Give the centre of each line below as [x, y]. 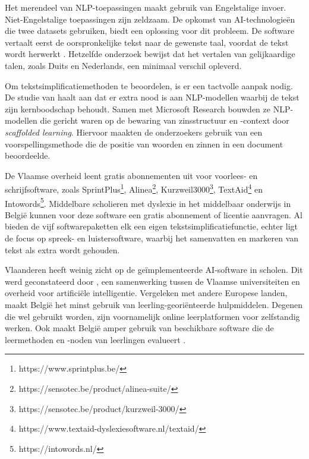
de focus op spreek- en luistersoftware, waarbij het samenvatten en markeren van [152, 238]
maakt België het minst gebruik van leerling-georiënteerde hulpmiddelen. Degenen [154, 304]
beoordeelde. [28, 155]
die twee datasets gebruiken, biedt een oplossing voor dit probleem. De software [150, 31]
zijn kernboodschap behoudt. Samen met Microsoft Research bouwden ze [138, 109]
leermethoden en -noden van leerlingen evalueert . [95, 339]
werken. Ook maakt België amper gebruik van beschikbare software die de [139, 328]
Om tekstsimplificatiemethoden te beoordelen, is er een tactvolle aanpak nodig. [149, 85]
